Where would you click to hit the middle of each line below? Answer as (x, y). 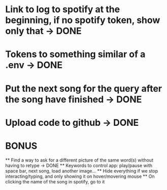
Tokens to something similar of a (75, 54)
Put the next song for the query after (84, 88)
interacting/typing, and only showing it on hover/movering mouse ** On (80, 176)
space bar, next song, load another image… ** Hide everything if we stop (82, 171)
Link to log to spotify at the (63, 9)
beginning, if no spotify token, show (83, 20)
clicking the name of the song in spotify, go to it (55, 181)
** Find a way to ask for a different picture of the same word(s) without (79, 160)
